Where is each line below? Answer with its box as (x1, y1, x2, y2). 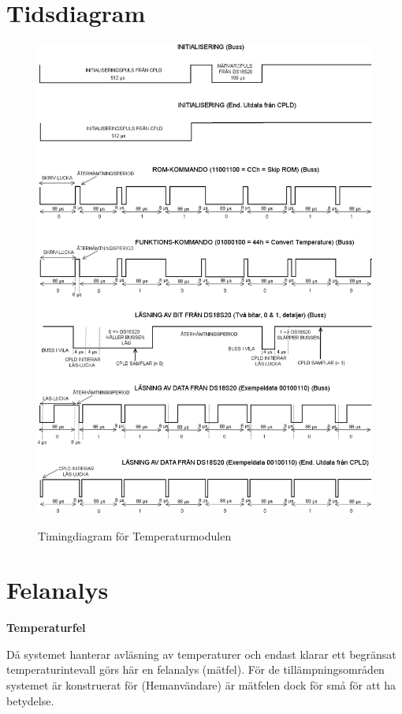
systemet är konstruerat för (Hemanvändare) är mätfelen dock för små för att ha (6, 677, 396, 693)
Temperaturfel (6, 619, 86, 636)
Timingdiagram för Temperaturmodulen (38, 527, 232, 544)
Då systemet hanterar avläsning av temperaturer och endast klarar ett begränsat (6, 645, 396, 662)
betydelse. (6, 692, 54, 708)
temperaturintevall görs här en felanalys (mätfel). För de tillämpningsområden (6, 661, 385, 678)
